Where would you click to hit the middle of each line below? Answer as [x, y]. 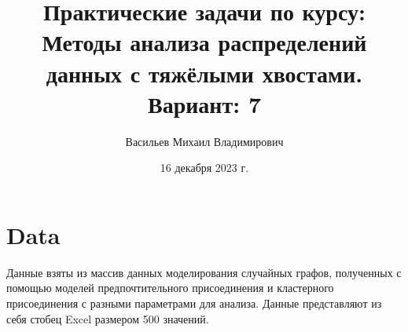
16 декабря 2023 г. [204, 168]
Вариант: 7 [204, 103]
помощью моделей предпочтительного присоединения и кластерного [170, 288]
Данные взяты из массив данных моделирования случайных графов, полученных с [204, 272]
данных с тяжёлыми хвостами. [204, 73]
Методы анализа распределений [204, 42]
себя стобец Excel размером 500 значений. [108, 318]
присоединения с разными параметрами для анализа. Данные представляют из [194, 303]
